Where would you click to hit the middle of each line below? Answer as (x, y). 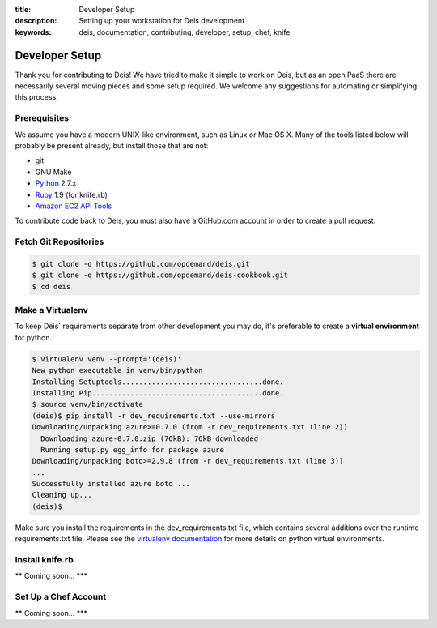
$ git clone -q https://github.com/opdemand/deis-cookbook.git (160, 275)
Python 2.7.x (56, 183)
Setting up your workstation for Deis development (162, 21)
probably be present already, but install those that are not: (112, 145)
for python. (34, 337)
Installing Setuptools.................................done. (158, 382)
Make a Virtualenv (52, 310)
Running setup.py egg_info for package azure (132, 449)
